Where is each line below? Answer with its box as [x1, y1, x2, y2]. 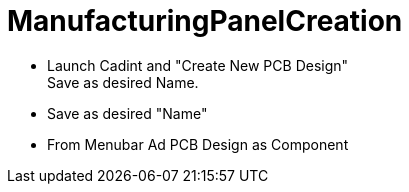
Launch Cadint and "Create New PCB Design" [47, 56, 349, 74]
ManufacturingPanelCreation [7, 4, 403, 38]
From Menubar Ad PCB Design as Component [47, 135, 349, 153]
